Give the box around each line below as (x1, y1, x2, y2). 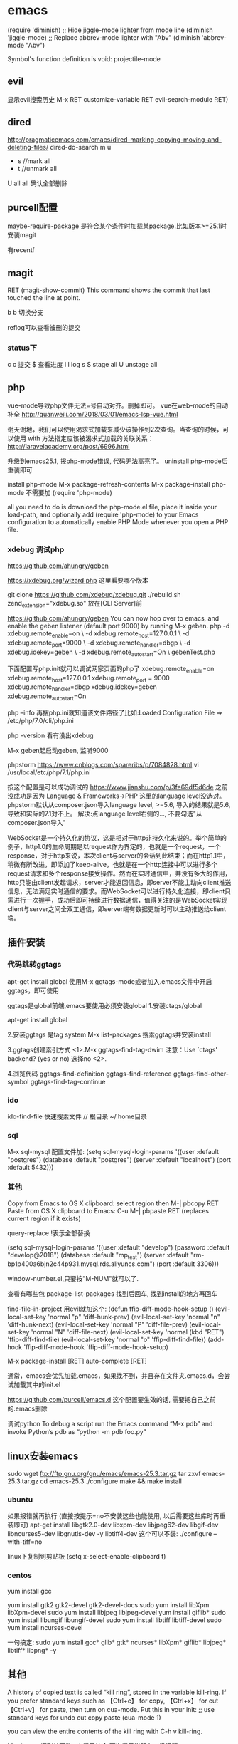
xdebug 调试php (7, 544, 65, 554)
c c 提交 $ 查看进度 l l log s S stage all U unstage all (7, 360, 158, 369)
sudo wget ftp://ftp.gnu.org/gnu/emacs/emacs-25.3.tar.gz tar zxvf (7, 1470, 201, 1478)
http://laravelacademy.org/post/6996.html (7, 442, 130, 451)
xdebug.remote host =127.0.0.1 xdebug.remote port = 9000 (7, 673, 171, 684)
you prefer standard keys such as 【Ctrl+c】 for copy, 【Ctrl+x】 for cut (7, 1696, 219, 1705)
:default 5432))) (7, 1163, 54, 1172)
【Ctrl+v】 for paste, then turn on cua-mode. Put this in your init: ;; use (7, 1705, 215, 1713)
